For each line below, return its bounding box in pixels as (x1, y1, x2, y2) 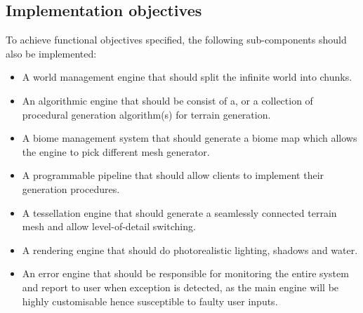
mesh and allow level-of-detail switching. (22, 219, 196, 234)
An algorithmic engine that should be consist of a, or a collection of (22, 93, 313, 107)
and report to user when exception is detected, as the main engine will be (22, 279, 339, 294)
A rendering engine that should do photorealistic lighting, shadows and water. (22, 242, 358, 257)
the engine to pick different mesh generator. (22, 144, 210, 159)
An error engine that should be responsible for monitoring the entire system (22, 266, 349, 281)
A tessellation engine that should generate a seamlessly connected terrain (22, 205, 337, 220)
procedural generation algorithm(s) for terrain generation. (22, 107, 271, 121)
